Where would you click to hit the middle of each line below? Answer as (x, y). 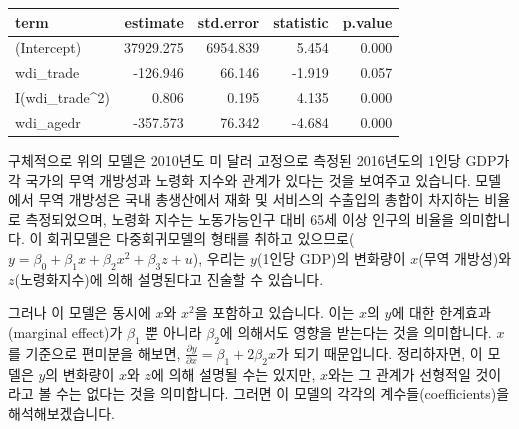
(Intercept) (48, 47)
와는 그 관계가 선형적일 (399, 373)
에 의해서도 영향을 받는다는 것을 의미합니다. (355, 331)
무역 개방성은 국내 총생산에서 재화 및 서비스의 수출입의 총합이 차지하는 (259, 199)
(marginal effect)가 (65, 331)
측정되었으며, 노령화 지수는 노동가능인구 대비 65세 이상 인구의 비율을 (240, 218)
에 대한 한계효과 (441, 312)
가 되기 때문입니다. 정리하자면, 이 (379, 352)
